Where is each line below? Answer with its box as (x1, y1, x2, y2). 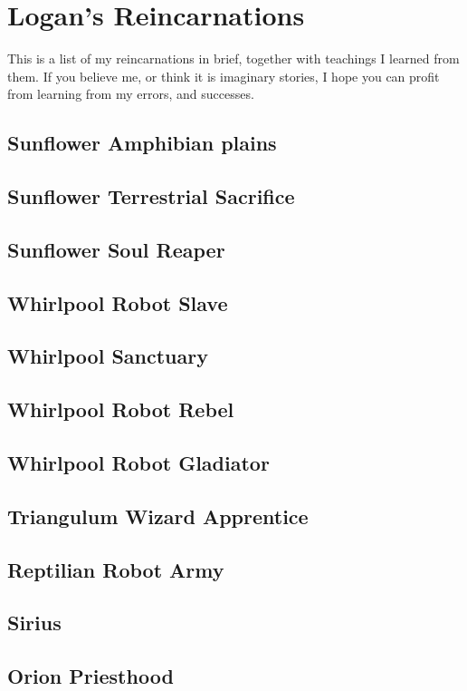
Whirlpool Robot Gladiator (7, 448, 270, 476)
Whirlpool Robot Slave (7, 288, 228, 316)
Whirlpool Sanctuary (7, 342, 208, 370)
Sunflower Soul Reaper (7, 235, 225, 263)
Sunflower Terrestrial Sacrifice (7, 182, 295, 210)
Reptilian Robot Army (7, 555, 224, 583)
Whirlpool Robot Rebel (7, 395, 234, 423)
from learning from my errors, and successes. (7, 84, 254, 103)
